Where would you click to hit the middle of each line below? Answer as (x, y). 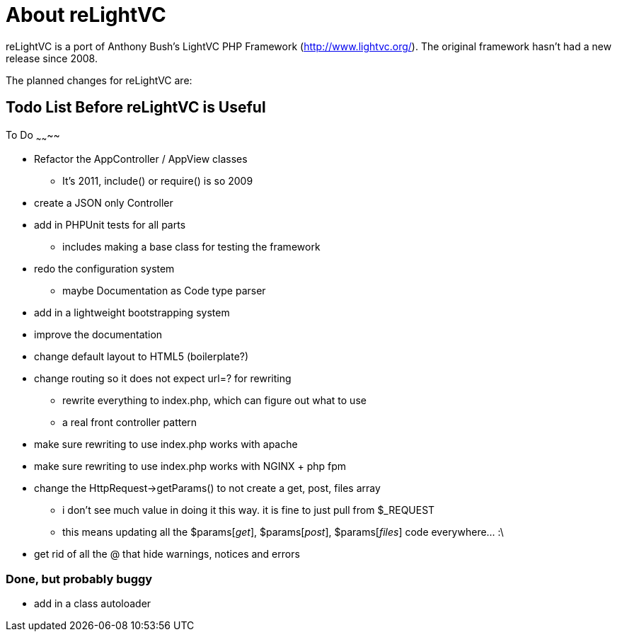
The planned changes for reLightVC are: (99, 80)
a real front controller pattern (130, 423)
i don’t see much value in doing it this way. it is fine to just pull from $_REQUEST (249, 510)
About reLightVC (86, 15)
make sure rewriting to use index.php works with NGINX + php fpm (190, 466)
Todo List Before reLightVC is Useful (136, 108)
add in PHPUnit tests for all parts (110, 225)
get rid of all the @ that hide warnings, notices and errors (167, 554)
